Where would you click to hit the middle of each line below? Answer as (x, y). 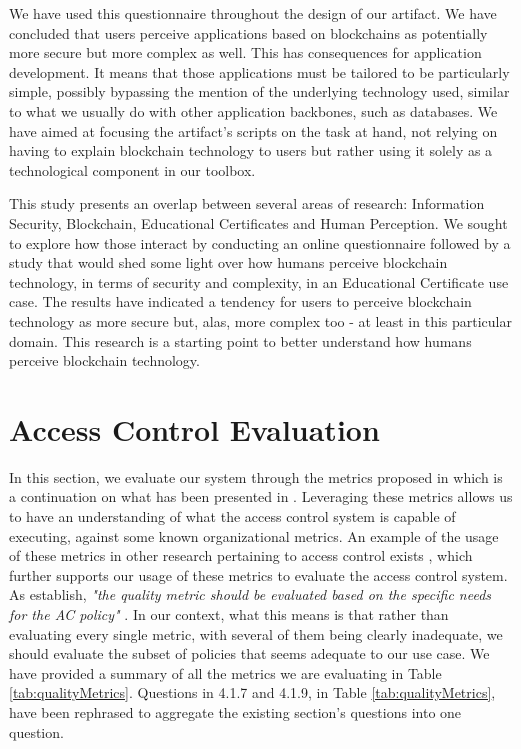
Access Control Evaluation (194, 428)
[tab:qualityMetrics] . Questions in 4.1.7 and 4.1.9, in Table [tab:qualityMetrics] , (252, 692)
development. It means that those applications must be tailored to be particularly (259, 71)
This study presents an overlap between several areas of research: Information (247, 203)
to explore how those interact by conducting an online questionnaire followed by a (260, 242)
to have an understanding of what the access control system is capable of (232, 516)
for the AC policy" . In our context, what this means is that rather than (229, 613)
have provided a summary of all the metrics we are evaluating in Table (225, 672)
